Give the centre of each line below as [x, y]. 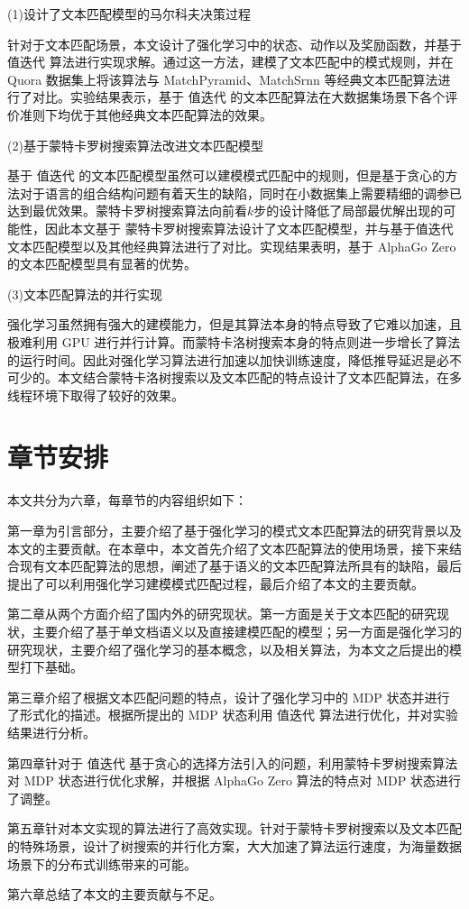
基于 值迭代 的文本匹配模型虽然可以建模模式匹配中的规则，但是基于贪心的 [226, 175]
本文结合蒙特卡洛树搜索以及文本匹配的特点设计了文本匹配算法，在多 [259, 377]
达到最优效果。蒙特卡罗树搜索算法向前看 [127, 211]
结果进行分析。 [51, 732]
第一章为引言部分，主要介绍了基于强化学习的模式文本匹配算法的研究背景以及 [234, 530]
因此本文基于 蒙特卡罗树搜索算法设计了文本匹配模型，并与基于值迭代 [249, 228]
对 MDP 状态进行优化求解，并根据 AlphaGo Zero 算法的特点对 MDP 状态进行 [234, 780]
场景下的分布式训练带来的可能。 [102, 863]
